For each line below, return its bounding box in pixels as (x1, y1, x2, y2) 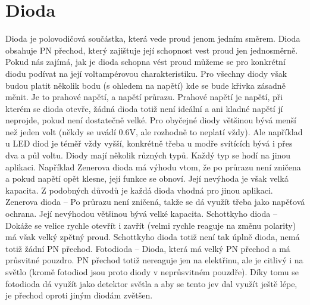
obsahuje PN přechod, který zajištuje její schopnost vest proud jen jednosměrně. (5, 43, 298, 56)
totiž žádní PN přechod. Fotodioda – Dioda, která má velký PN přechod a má (5, 242, 290, 254)
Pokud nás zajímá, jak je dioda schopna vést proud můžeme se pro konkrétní (5, 55, 286, 68)
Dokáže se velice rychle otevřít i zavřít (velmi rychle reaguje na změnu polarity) (5, 219, 296, 231)
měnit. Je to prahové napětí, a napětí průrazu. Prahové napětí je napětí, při (5, 91, 283, 103)
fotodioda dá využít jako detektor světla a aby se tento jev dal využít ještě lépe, (5, 277, 298, 290)
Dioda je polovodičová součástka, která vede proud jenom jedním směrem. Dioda (5, 32, 300, 45)
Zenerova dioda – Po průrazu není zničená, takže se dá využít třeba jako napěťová (5, 195, 305, 208)
